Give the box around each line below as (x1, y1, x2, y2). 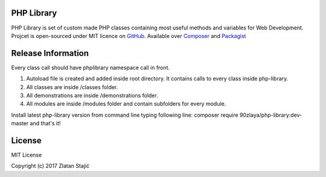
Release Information (11, 48, 89, 58)
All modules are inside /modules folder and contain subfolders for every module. (26, 100, 226, 108)
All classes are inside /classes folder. (26, 83, 118, 90)
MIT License (11, 151, 42, 159)
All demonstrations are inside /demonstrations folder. (26, 92, 158, 99)
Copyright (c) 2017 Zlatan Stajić (11, 163, 90, 170)
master (11, 120, 29, 127)
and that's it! (30, 120, 61, 127)
